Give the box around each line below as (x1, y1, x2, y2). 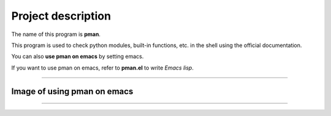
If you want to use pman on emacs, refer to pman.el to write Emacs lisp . (11, 64, 194, 71)
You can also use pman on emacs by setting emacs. (11, 53, 144, 60)
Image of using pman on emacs (11, 86, 134, 96)
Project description (11, 9, 112, 23)
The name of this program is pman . (11, 31, 101, 38)
